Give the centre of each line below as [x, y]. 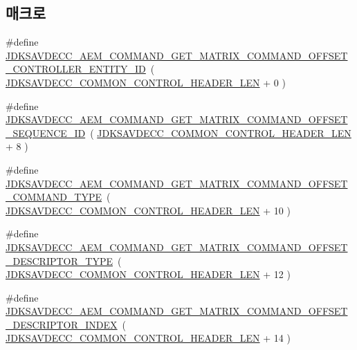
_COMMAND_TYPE [54, 197]
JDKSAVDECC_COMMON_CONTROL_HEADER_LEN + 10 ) [148, 210]
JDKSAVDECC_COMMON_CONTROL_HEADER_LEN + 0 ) [146, 82]
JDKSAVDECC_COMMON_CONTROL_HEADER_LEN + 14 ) [148, 338]
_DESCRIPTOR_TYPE [59, 260]
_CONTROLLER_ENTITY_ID [76, 69]
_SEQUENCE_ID [46, 132]
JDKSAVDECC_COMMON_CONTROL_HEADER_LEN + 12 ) [148, 274]
